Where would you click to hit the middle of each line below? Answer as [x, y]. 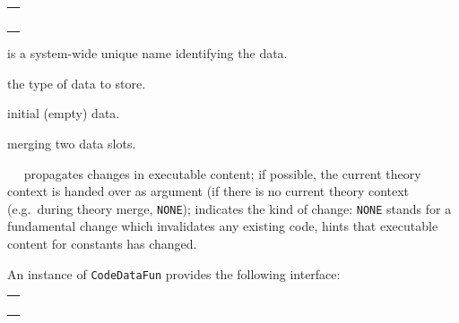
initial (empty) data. [64, 113]
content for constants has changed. [102, 244]
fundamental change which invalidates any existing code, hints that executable [223, 226]
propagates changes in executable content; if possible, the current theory [222, 173]
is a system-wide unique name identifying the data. [147, 53]
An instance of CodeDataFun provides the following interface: [174, 273]
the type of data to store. [77, 83]
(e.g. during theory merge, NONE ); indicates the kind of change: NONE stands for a [229, 208]
